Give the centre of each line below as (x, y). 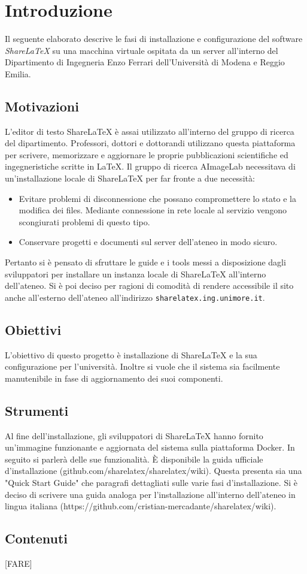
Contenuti (36, 538)
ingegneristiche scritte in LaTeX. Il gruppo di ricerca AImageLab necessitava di (150, 166)
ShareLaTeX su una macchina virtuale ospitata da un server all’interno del (142, 50)
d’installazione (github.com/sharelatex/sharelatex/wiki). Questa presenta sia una (153, 471)
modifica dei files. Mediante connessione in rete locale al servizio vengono (153, 210)
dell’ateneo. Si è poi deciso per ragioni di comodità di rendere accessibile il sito (149, 286)
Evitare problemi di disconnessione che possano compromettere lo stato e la (157, 198)
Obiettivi (33, 329)
